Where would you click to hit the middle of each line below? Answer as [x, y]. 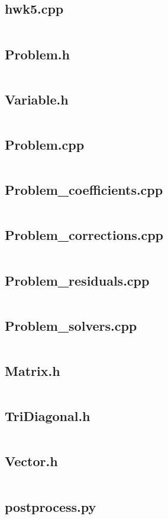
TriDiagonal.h [48, 416]
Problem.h [37, 54]
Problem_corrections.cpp [84, 235]
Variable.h [37, 99]
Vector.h [31, 461]
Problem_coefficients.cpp [84, 190]
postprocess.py [51, 506]
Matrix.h [33, 371]
